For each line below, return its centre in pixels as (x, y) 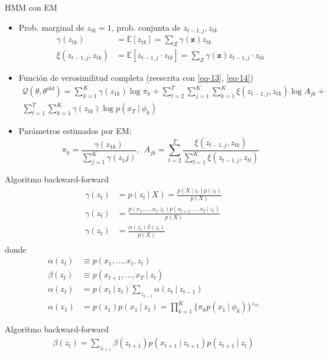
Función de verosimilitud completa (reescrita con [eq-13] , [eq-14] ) (136, 77)
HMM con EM (31, 7)
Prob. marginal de (51, 27)
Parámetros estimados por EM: (75, 131)
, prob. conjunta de (146, 27)
